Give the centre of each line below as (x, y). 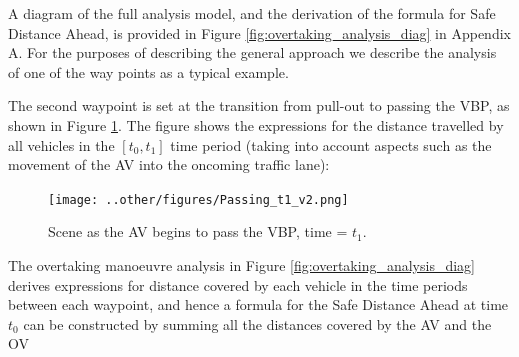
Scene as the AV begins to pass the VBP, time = (198, 231)
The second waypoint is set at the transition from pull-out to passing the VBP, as (259, 105)
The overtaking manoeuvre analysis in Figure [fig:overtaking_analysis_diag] (241, 265)
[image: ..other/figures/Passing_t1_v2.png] (198, 199)
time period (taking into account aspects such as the (331, 144)
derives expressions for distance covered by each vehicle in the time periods (238, 284)
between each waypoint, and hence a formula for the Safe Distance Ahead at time (258, 304)
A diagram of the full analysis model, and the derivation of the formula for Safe (252, 13)
